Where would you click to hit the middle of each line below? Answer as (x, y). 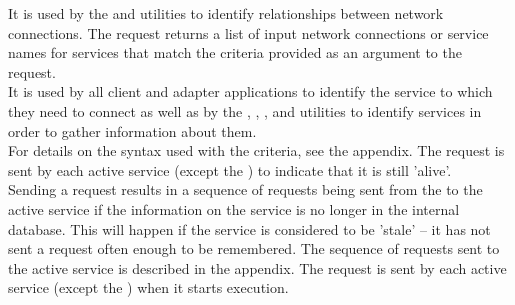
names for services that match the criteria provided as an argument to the (235, 52)
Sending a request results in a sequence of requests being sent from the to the (245, 189)
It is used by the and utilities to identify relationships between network (226, 13)
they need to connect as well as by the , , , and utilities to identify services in (245, 110)
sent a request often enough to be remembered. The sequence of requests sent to (254, 248)
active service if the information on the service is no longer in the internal (234, 208)
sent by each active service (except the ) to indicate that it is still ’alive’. (230, 169)
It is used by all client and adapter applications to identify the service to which (250, 91)
